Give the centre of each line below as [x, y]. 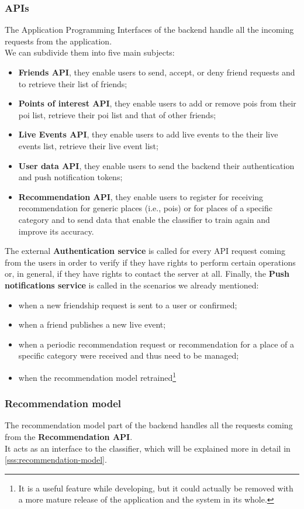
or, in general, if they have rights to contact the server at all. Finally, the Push [147, 274]
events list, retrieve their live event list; [88, 145]
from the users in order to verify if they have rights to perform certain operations [150, 262]
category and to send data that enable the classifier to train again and [144, 219]
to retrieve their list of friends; [73, 83]
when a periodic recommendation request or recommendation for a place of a [156, 344]
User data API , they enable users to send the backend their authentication [156, 165]
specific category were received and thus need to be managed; [129, 355]
